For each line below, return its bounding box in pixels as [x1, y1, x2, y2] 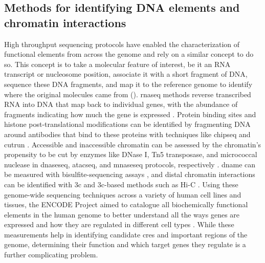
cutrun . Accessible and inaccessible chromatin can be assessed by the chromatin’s [4, 139, 261, 149]
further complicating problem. [4, 249, 98, 260]
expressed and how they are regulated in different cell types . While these [4, 219, 234, 230]
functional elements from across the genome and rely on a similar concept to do [4, 49, 254, 59]
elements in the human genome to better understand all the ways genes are [4, 209, 240, 220]
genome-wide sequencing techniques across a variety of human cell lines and [4, 189, 241, 200]
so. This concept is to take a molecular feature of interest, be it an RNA [4, 58, 231, 69]
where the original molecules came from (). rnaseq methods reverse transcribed [4, 89, 251, 99]
